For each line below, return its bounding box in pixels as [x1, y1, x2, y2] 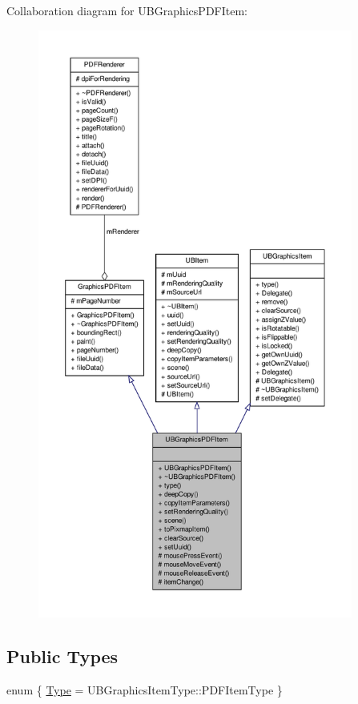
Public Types [6, 643, 119, 668]
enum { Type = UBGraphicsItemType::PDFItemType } [6, 681, 283, 698]
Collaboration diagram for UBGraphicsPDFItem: [6, 2, 247, 18]
